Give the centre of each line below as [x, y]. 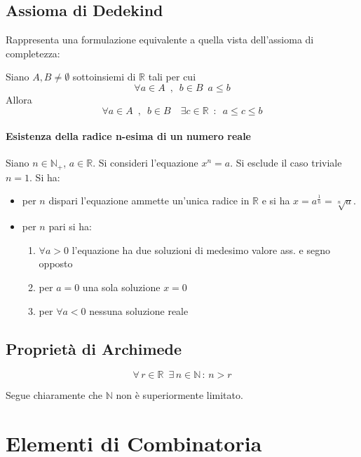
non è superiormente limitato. [179, 395]
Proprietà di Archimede [94, 348]
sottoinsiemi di [104, 77]
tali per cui [172, 77]
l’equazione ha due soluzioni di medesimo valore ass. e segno [201, 249]
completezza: [33, 53]
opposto [56, 263]
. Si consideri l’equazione [145, 163]
